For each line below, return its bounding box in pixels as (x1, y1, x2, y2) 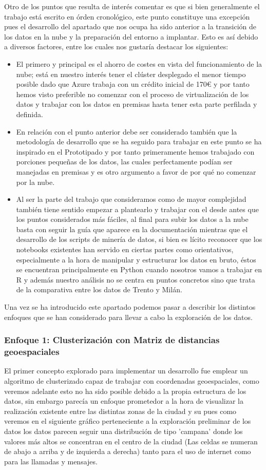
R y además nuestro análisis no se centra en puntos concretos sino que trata (16, 274, 255, 285)
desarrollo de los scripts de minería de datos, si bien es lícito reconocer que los (16, 234, 262, 245)
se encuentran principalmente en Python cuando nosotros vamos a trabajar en (16, 264, 262, 275)
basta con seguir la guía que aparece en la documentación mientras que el (16, 223, 248, 234)
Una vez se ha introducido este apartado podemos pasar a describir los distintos (4, 302, 256, 312)
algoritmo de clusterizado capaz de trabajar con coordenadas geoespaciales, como (4, 375, 259, 386)
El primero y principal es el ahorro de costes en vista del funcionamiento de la (16, 58, 262, 69)
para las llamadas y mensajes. (4, 456, 98, 466)
